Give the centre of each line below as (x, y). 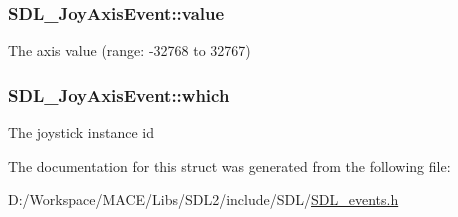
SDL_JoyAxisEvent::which (119, 94)
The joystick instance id (81, 132)
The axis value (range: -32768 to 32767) (129, 50)
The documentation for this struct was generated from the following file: (229, 165)
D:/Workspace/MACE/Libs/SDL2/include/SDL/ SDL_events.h (203, 199)
